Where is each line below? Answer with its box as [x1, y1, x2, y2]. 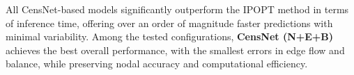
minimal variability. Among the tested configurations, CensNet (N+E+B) [6, 29, 334, 44]
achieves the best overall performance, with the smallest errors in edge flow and [6, 42, 345, 57]
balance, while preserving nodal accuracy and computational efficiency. [6, 56, 308, 71]
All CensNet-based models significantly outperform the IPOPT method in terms [6, 2, 349, 16]
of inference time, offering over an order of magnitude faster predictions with [6, 15, 333, 30]
